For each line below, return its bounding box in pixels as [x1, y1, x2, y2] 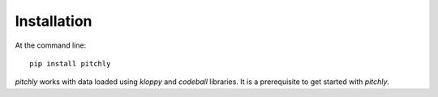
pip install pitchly [29, 59, 111, 68]
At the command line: [15, 40, 87, 50]
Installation [15, 12, 92, 30]
